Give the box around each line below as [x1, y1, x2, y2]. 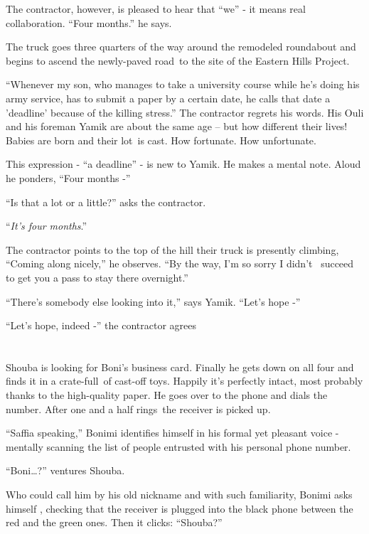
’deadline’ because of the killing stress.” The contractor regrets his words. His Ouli [6, 105, 364, 119]
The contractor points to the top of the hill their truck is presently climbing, [6, 242, 339, 257]
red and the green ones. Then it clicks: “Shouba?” [6, 515, 223, 530]
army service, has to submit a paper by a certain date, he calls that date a [6, 90, 331, 105]
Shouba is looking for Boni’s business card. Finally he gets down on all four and [6, 359, 354, 374]
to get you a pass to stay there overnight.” [6, 269, 188, 284]
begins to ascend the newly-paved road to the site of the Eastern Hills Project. [6, 53, 350, 68]
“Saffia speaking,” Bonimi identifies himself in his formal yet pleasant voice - [6, 425, 339, 440]
